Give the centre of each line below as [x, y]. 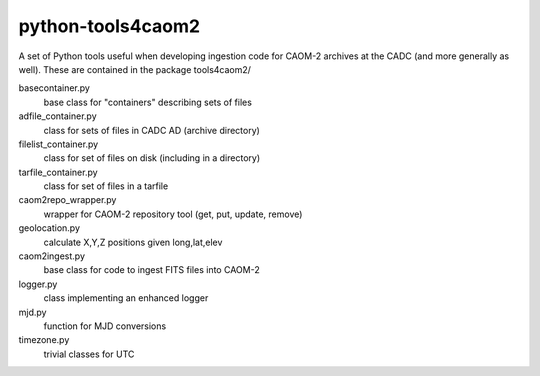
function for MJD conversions [105, 326]
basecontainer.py [54, 88]
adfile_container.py [57, 116]
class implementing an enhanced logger [126, 298]
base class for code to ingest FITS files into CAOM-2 [151, 270]
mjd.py [32, 312]
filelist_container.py [58, 144]
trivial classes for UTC [89, 354]
